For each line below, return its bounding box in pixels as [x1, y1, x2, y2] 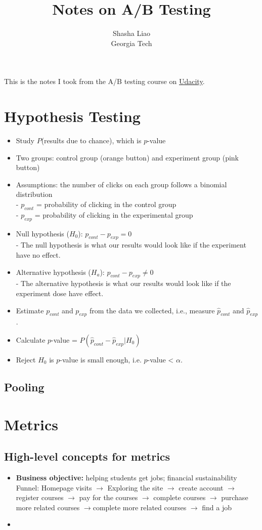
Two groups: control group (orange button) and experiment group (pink [16, 152, 239, 162]
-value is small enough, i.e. [60, 354, 142, 364]
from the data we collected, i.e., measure [89, 305, 215, 315]
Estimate [16, 305, 44, 315]
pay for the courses [79, 492, 138, 503]
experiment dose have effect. [16, 288, 104, 298]
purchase [221, 492, 248, 503]
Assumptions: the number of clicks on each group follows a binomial [16, 179, 227, 189]
